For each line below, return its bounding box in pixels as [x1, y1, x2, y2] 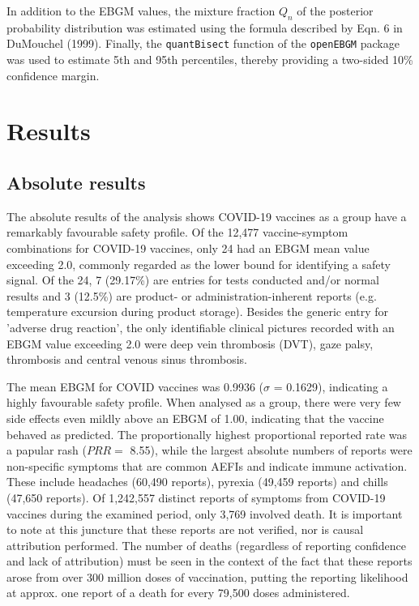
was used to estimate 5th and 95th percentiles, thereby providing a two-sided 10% [6, 51, 413, 68]
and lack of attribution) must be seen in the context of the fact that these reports [6, 553, 413, 570]
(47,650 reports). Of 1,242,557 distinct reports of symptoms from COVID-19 [6, 489, 386, 506]
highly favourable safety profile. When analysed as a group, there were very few [6, 394, 401, 411]
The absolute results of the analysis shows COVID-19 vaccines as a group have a [6, 207, 407, 224]
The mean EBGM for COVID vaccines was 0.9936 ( [6, 378, 263, 395]
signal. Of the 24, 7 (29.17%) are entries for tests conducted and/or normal [6, 271, 379, 288]
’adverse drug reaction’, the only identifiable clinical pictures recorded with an [6, 318, 395, 335]
